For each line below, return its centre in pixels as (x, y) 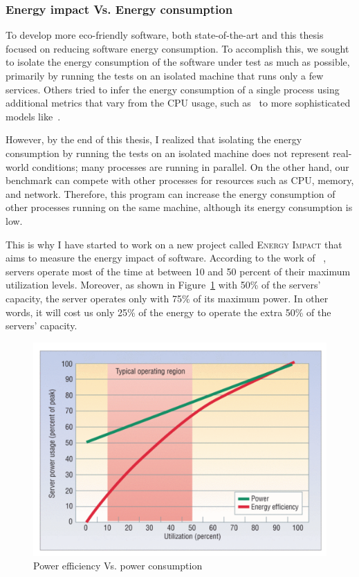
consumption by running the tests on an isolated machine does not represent (168, 153)
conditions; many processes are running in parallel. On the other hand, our (191, 166)
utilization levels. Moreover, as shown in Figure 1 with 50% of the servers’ (163, 285)
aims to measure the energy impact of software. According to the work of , (166, 258)
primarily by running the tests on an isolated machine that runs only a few (165, 75)
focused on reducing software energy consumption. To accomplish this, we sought (177, 48)
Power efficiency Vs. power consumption (118, 566)
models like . (33, 116)
